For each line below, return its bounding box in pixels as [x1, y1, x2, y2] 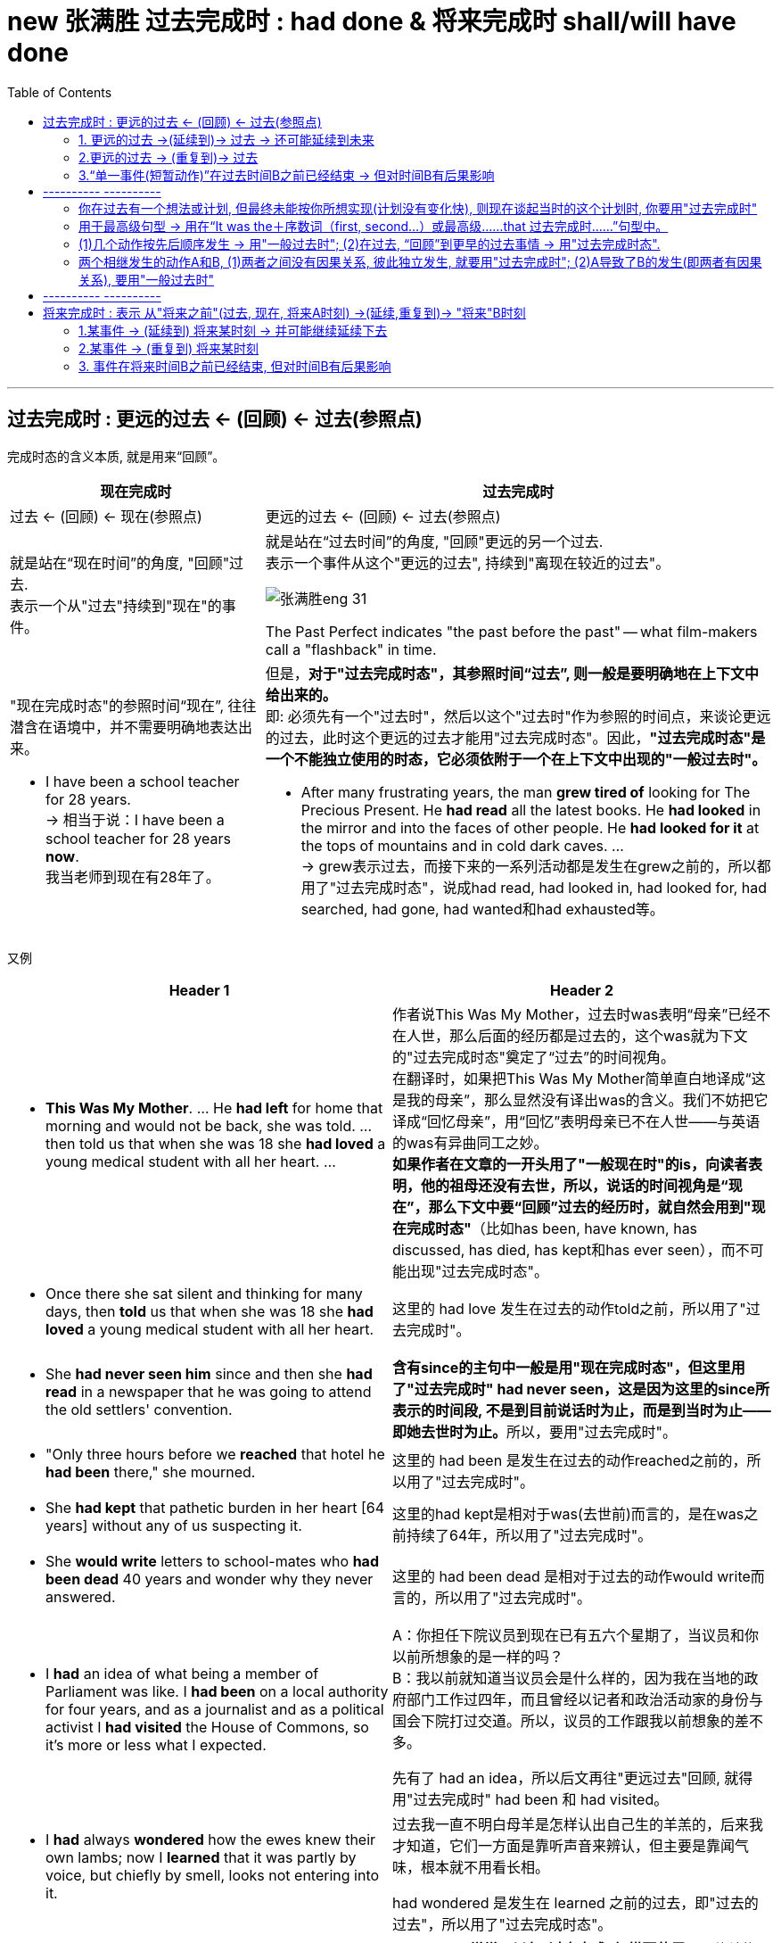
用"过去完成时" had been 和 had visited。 [392, 1790, 669, 1808]
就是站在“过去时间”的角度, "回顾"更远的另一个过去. [265, 532, 604, 550]
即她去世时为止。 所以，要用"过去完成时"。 [392, 1422, 677, 1441]
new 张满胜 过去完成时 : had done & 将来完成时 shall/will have [7, 6, 736, 37]
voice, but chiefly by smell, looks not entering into [45, 1865, 380, 1884]
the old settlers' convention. [45, 1400, 233, 1418]
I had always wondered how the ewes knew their [45, 1830, 376, 1848]
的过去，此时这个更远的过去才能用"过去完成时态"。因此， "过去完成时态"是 [265, 728, 766, 747]
